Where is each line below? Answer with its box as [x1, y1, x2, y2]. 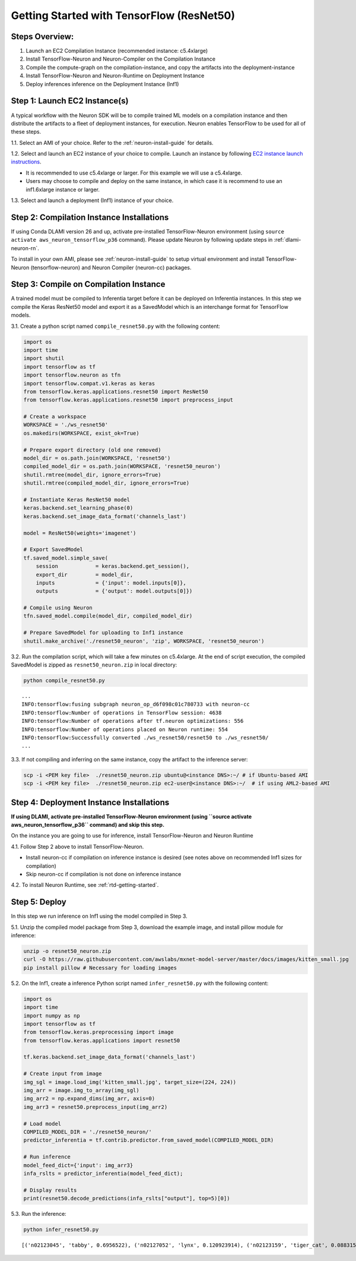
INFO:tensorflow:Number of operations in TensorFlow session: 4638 [21, 709, 222, 716]
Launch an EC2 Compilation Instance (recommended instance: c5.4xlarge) [26, 48, 208, 55]
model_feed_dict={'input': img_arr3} [23, 1162, 133, 1168]
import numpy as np [23, 1012, 80, 1019]
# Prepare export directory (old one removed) [23, 446, 161, 453]
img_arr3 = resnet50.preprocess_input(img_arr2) [23, 1104, 168, 1110]
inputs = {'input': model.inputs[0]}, [36, 579, 186, 586]
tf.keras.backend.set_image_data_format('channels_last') [23, 1054, 196, 1060]
